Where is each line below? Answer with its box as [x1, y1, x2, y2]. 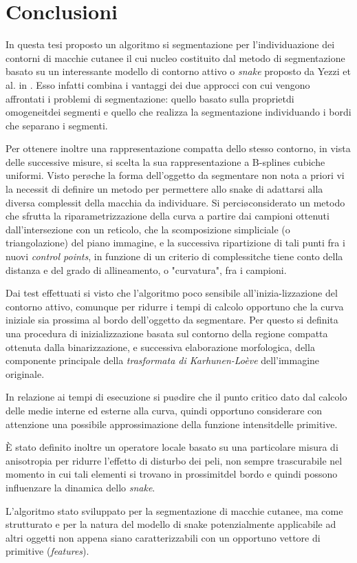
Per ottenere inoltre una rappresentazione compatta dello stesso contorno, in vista [6, 141, 351, 156]
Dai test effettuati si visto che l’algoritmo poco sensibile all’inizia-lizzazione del [6, 286, 338, 300]
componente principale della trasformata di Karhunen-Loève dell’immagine [6, 353, 320, 368]
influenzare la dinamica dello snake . [6, 480, 155, 494]
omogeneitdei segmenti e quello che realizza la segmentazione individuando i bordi [6, 105, 351, 119]
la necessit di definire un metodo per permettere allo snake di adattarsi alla [6, 182, 323, 196]
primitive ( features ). [6, 544, 89, 558]
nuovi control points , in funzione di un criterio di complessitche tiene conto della [6, 249, 343, 264]
